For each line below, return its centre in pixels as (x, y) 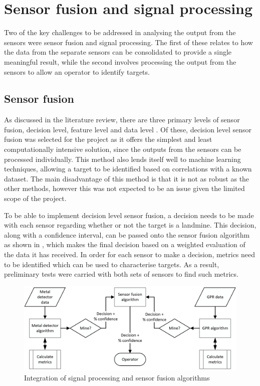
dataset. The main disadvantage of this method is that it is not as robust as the (127, 178)
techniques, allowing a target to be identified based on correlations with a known (128, 169)
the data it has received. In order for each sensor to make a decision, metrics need (130, 254)
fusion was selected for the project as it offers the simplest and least (108, 139)
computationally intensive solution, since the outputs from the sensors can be (123, 149)
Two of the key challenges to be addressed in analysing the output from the (120, 32)
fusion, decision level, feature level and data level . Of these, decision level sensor (128, 129)
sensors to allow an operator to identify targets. (77, 71)
